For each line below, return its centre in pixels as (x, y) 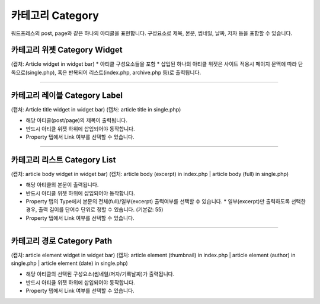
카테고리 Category (55, 15)
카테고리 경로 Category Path (62, 241)
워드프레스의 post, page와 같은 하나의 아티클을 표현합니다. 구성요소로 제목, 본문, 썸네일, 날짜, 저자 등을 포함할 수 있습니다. (152, 33)
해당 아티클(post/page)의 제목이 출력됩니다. (76, 120)
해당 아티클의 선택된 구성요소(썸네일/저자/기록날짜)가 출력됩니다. (100, 274)
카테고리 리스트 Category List (63, 160)
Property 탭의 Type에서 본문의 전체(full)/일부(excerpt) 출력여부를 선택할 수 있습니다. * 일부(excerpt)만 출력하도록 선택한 (166, 201)
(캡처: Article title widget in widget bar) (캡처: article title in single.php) (96, 109)
